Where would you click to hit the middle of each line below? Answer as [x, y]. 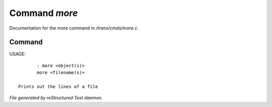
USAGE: [18, 54]
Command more [44, 13]
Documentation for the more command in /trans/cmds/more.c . [74, 28]
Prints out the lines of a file [58, 87]
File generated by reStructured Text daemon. [56, 98]
